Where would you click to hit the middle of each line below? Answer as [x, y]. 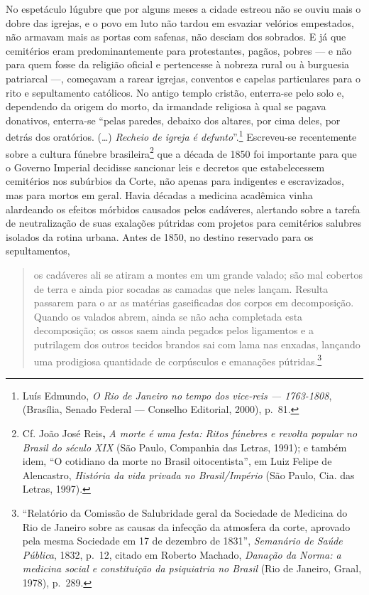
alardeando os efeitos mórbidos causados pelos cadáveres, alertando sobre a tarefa [183, 209]
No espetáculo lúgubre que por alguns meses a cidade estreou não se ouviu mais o [183, 9]
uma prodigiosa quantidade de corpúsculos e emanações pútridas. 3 [178, 360]
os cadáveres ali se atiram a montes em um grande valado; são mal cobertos [198, 274]
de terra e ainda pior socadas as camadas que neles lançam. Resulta [181, 288]
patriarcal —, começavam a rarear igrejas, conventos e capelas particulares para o [183, 78]
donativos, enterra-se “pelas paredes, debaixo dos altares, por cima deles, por [173, 120]
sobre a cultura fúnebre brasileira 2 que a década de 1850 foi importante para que [181, 152]
